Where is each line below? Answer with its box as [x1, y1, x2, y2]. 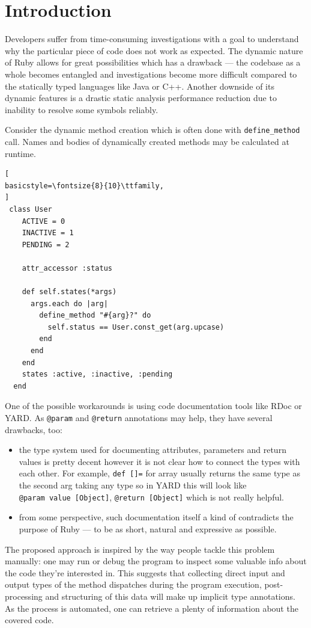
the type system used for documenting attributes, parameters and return [19, 443, 286, 456]
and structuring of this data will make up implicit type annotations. [45, 590, 295, 602]
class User [9, 205, 52, 214]
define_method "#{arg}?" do [39, 311, 151, 320]
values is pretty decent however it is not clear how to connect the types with [19, 455, 300, 467]
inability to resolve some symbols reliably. [5, 103, 159, 115]
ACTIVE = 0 [22, 217, 65, 226]
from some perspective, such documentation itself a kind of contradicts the [19, 511, 294, 523]
